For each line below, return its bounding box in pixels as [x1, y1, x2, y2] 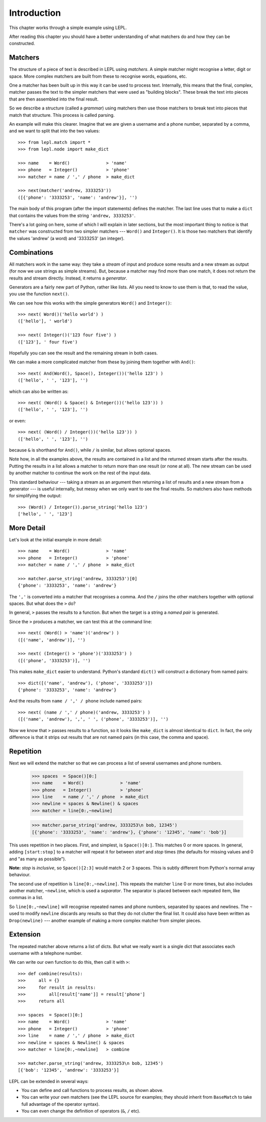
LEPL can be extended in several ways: [9, 1078, 89, 1084]
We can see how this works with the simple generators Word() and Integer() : [9, 300, 172, 306]
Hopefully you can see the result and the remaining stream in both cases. [9, 350, 158, 356]
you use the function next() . [9, 291, 69, 297]
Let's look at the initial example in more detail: [9, 536, 102, 542]
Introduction [9, 7, 61, 18]
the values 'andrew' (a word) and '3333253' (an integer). [9, 235, 125, 241]
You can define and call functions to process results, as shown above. [21, 1087, 164, 1093]
